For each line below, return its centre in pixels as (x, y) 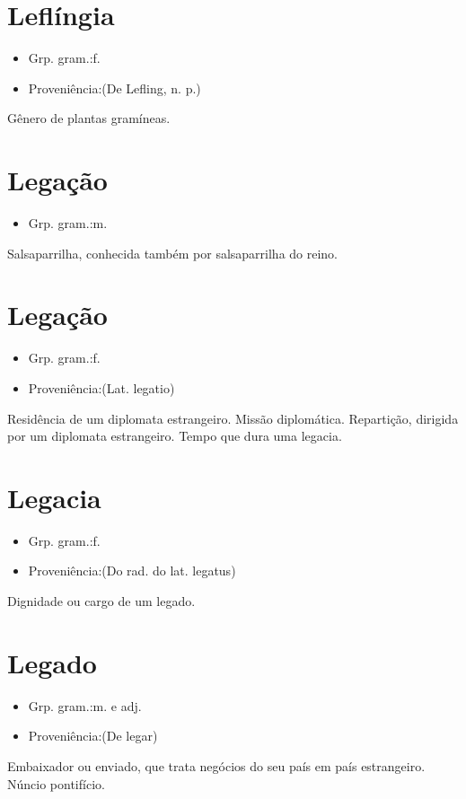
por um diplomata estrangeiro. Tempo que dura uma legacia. (175, 436)
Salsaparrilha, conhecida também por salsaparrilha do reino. (173, 253)
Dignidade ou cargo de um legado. (101, 601)
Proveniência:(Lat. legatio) (101, 387)
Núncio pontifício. (56, 783)
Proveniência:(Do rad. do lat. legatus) (132, 571)
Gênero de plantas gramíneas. (89, 118)
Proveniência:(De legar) (93, 736)
